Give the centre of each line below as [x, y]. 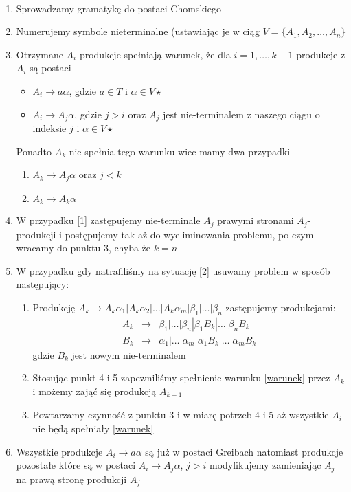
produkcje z [321, 54]
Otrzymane [39, 54]
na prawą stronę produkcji [71, 479]
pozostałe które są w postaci [76, 465]
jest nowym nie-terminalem [129, 354]
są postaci [50, 68]
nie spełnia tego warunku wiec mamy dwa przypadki [180, 151]
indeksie [49, 128]
